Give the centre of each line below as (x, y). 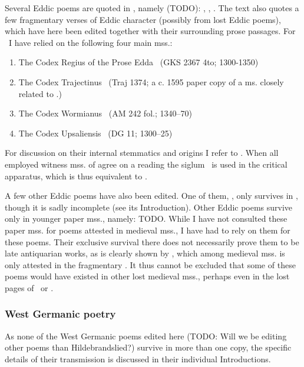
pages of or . (29, 287)
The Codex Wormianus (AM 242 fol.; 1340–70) (105, 113)
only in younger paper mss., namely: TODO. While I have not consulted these (146, 218)
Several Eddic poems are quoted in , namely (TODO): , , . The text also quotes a (152, 8)
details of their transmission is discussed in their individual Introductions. (138, 358)
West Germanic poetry (60, 314)
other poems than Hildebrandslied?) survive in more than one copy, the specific (148, 347)
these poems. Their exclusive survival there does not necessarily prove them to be (152, 241)
